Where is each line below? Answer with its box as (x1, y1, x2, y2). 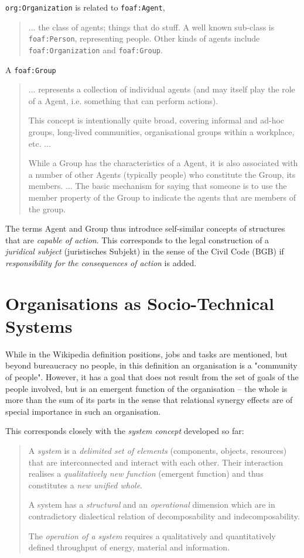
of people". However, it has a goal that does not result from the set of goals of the (5, 371, 299, 383)
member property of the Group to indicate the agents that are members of (28, 191, 296, 203)
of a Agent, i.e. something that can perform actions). (28, 94, 218, 106)
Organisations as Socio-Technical (5, 291, 274, 315)
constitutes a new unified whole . (28, 478, 142, 491)
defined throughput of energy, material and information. (28, 541, 230, 553)
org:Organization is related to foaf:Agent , (5, 1, 165, 13)
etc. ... (28, 137, 51, 149)
